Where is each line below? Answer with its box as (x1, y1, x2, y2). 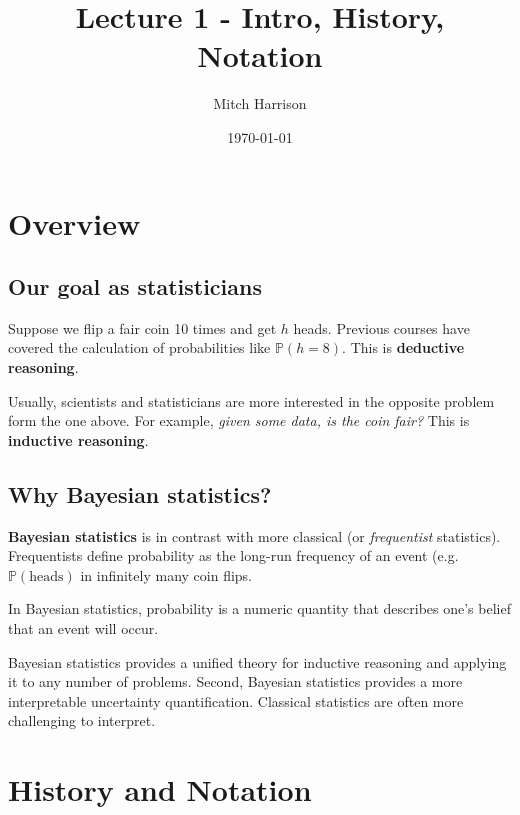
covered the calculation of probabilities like (8, 337, 271, 358)
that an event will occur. (8, 618, 159, 639)
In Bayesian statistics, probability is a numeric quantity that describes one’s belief (8, 598, 511, 619)
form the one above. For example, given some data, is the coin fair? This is (8, 410, 470, 431)
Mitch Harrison (213, 93, 307, 114)
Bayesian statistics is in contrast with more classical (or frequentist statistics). (8, 525, 501, 546)
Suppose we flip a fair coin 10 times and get (8, 317, 277, 338)
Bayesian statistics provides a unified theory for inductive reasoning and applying (8, 651, 507, 672)
